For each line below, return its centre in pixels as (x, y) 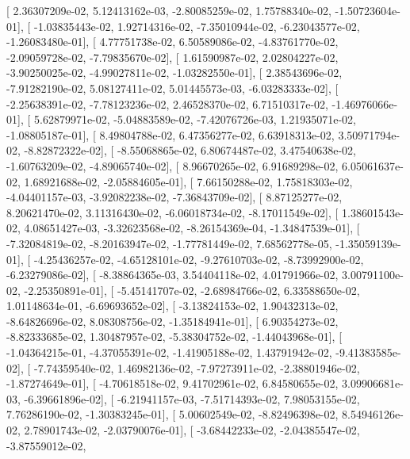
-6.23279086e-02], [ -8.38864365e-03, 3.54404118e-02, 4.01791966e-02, (172, 275)
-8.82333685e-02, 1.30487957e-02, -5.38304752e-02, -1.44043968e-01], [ (174, 337)
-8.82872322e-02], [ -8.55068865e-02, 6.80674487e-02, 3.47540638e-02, (190, 150)
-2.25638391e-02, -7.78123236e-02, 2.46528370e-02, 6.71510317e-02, (167, 103)
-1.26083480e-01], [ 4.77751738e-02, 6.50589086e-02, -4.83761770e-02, (172, 42)
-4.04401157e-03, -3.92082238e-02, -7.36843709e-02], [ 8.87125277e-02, (174, 197)
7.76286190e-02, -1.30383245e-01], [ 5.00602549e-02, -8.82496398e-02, (172, 414)
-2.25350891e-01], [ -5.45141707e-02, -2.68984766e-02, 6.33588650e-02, (192, 290)
